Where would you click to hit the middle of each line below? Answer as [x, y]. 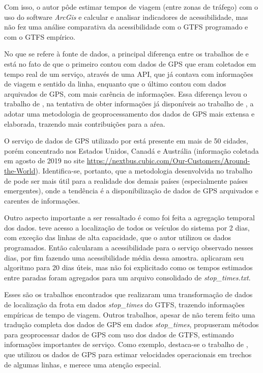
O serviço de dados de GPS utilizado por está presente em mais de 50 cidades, [126, 141]
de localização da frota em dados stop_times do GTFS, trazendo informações [125, 305]
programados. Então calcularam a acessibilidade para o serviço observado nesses [129, 248]
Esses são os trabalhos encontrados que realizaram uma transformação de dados [128, 294]
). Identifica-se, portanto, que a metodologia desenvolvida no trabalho [144, 170]
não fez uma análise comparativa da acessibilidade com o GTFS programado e [126, 27]
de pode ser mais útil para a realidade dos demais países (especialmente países [126, 180]
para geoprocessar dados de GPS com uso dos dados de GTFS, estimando [119, 334]
